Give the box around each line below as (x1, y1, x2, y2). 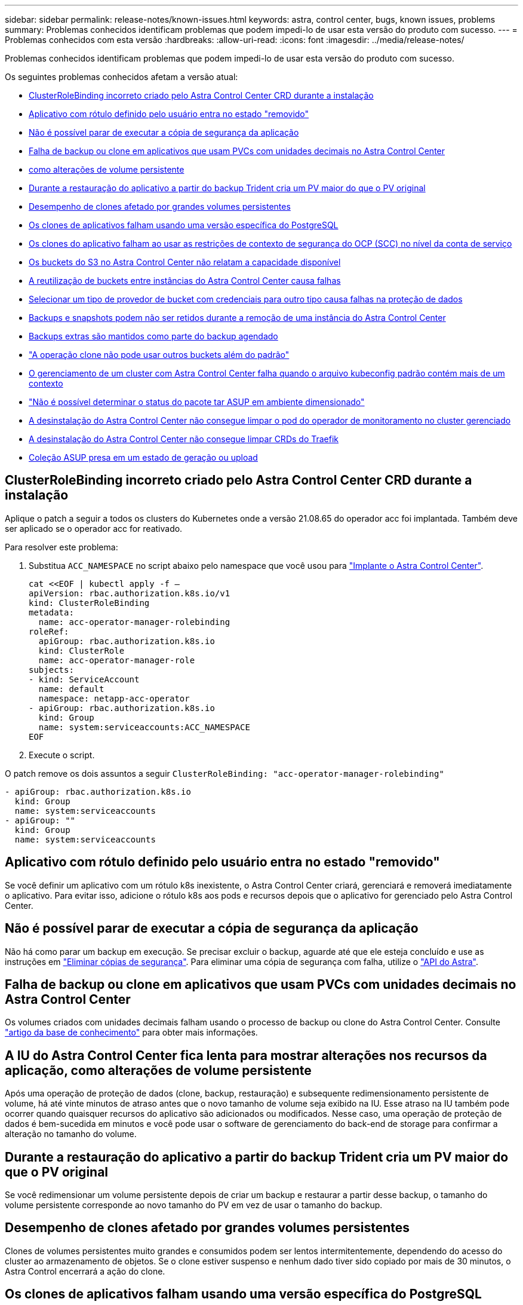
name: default (38, 684, 104, 694)
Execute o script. (29, 749, 95, 760)
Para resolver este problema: (5, 541, 118, 552)
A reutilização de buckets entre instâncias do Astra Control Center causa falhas (29, 275, 341, 286)
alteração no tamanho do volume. (5, 1129, 137, 1139)
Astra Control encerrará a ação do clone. (5, 1266, 165, 1276)
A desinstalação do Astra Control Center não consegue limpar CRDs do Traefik (29, 434, 339, 444)
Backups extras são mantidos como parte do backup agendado (29, 331, 278, 341)
